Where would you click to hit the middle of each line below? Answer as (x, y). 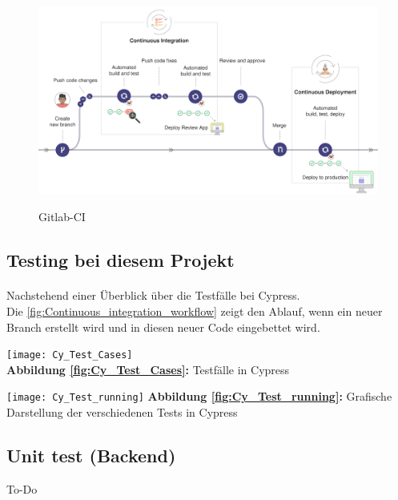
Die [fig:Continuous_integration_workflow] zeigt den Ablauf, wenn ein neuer (195, 311)
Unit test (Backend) (91, 456)
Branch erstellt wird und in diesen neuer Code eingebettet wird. (163, 327)
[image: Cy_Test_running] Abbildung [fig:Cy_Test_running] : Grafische (199, 396)
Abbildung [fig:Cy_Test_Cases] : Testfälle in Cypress (148, 369)
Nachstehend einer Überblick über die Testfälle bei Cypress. (153, 295)
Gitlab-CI (62, 217)
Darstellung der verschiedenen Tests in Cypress (122, 412)
